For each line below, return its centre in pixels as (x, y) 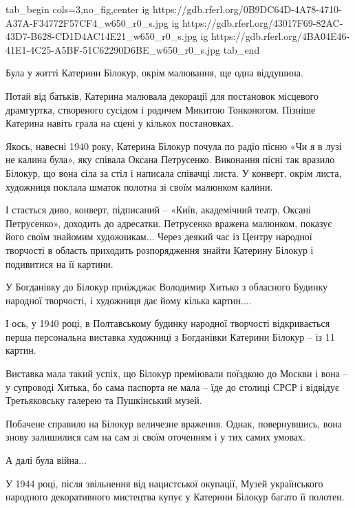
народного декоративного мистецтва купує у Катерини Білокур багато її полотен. (175, 497)
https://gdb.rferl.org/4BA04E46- (280, 36)
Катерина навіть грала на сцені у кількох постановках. (120, 123)
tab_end (241, 49)
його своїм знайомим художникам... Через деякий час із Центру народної (159, 236)
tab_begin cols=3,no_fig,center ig (78, 9)
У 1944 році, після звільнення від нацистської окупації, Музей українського (164, 483)
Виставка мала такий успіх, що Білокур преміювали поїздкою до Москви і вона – (177, 373)
